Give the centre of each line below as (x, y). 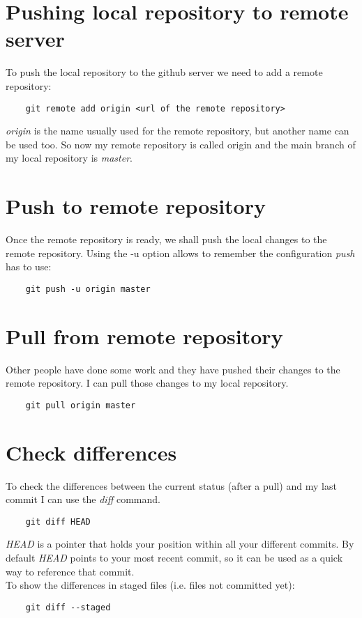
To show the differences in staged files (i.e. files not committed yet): (150, 585)
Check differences (91, 452)
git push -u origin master (88, 289)
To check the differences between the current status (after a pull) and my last (171, 485)
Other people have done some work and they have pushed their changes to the (173, 369)
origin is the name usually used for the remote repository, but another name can (178, 131)
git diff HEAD (58, 522)
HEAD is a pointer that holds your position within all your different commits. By (180, 544)
